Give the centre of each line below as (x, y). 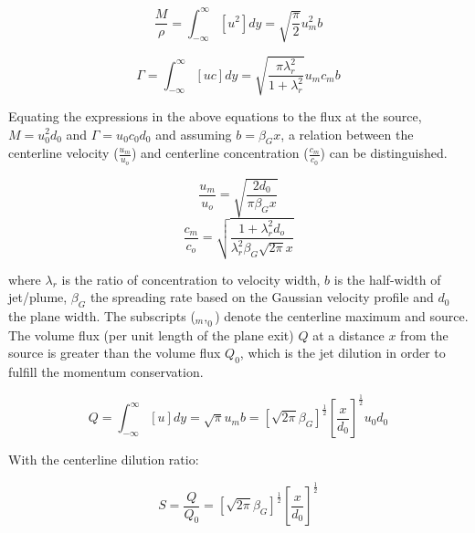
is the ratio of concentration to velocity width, (191, 279)
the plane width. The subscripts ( (102, 315)
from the (424, 334)
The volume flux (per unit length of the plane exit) (151, 334)
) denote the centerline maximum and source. (342, 315)
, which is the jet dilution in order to (343, 353)
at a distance (348, 334)
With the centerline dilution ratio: (104, 460)
